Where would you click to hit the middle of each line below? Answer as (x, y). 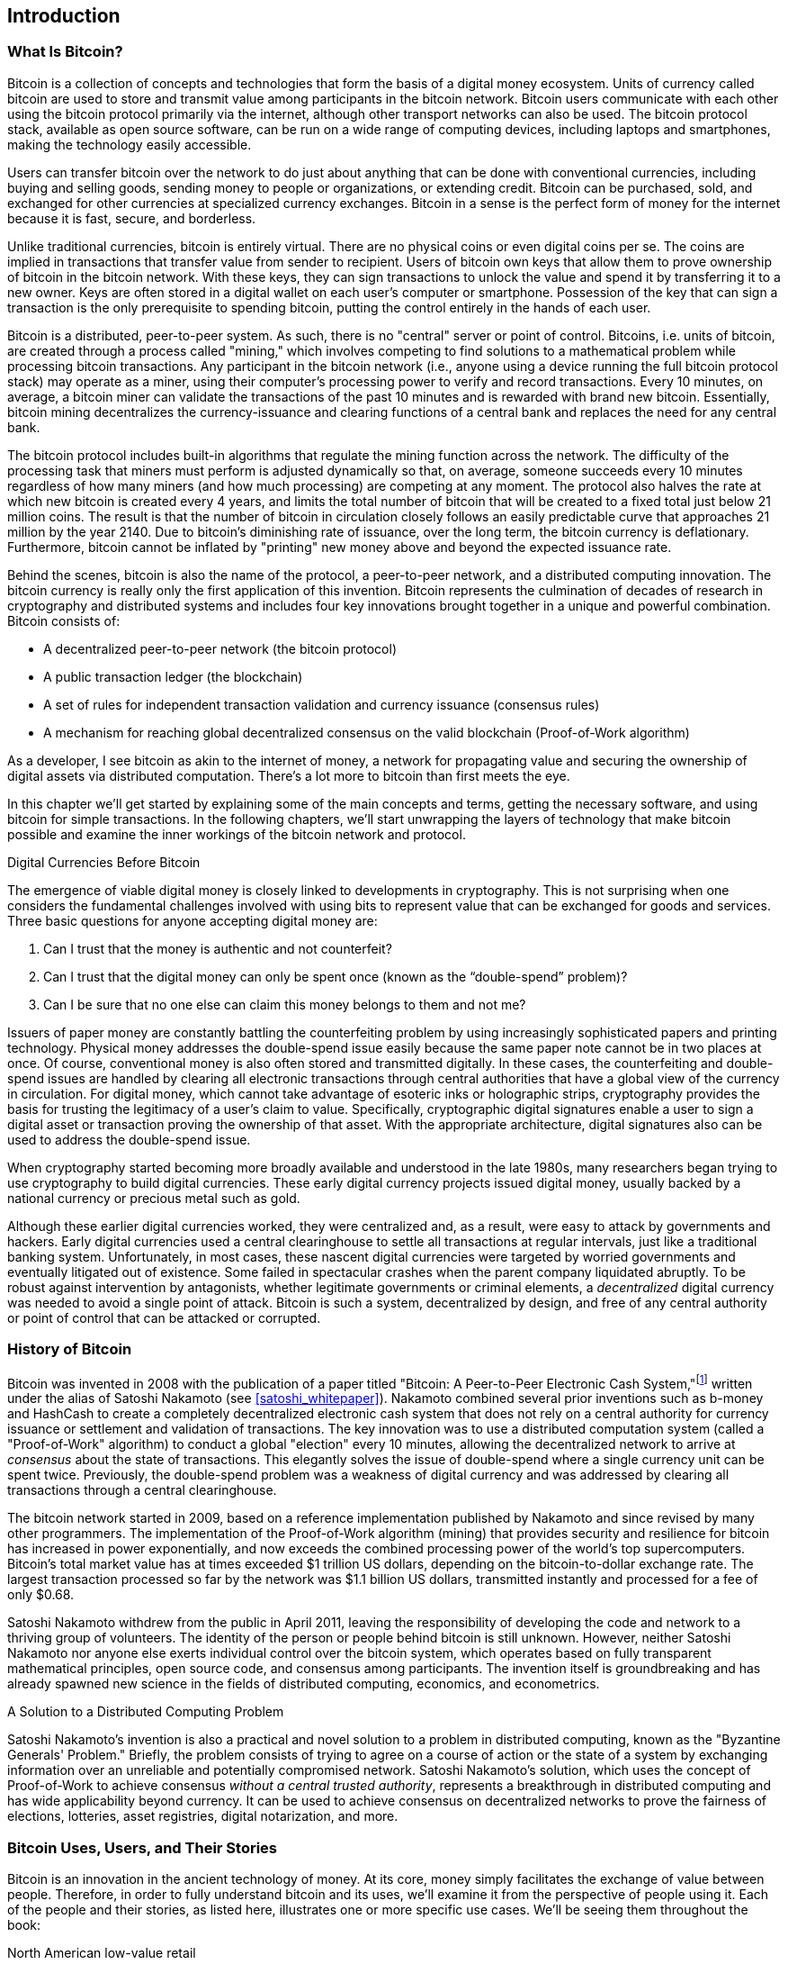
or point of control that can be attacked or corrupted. (164, 1317)
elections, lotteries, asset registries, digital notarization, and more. (203, 1816)
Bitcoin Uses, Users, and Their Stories (142, 1847)
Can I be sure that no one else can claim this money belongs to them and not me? (285, 1004)
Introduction (64, 16)
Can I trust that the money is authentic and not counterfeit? (218, 948)
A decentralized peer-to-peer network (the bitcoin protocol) (220, 648)
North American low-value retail (102, 1952)
